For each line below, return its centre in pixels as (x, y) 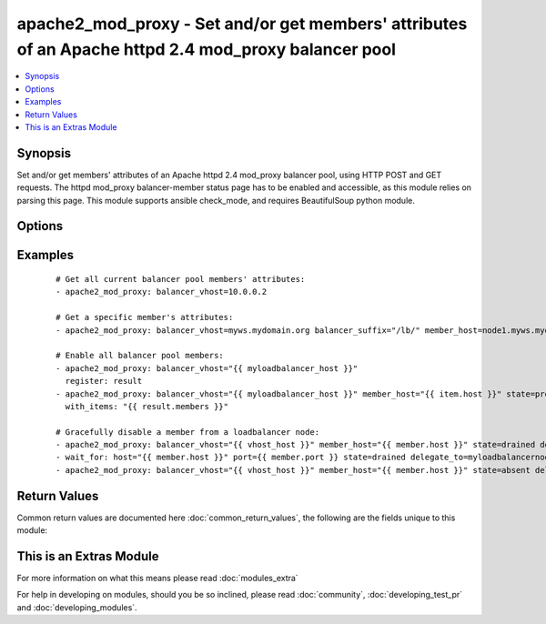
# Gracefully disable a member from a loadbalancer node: (188, 432)
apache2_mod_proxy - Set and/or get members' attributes (242, 24)
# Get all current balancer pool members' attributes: (181, 279)
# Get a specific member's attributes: (145, 317)
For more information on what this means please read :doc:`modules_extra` (158, 579)
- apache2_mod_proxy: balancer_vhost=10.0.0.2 (162, 292)
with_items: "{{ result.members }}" (147, 406)
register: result (104, 381)
